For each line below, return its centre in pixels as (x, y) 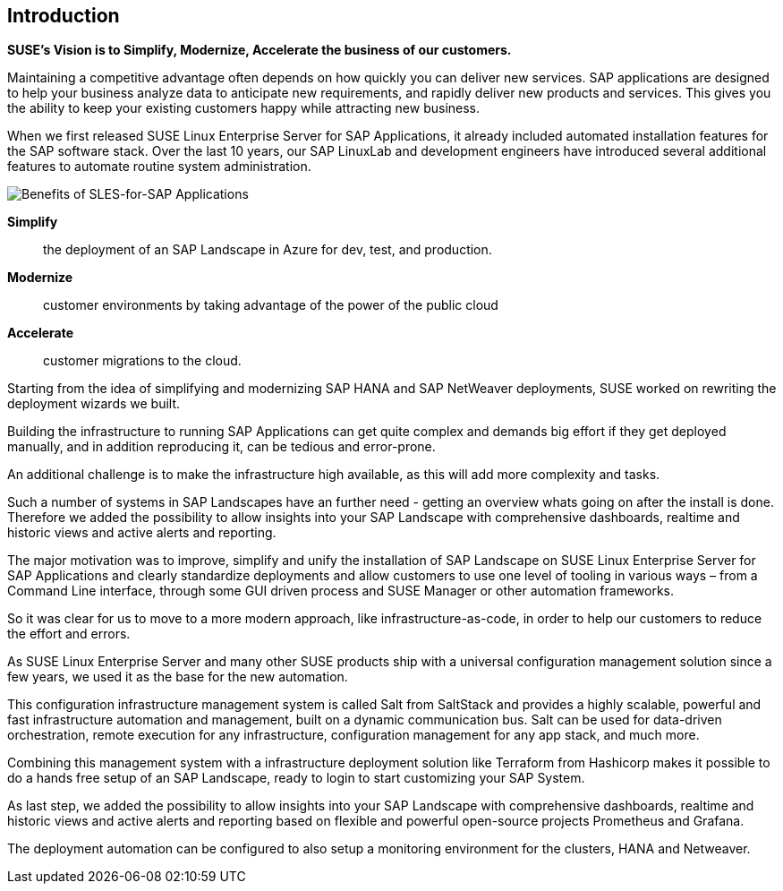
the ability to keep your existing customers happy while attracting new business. (244, 108)
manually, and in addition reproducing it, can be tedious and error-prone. (221, 447)
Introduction (64, 16)
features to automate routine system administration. (159, 167)
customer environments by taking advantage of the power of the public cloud (271, 305)
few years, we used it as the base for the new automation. (178, 677)
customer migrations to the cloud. (142, 361)
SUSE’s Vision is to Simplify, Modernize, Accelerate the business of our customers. (260, 50)
